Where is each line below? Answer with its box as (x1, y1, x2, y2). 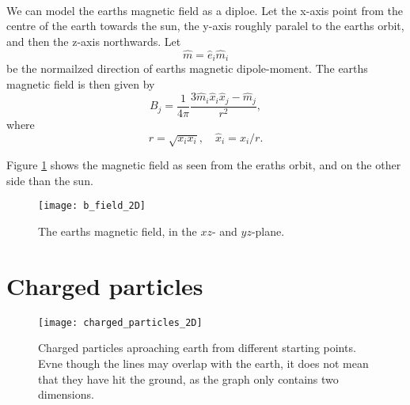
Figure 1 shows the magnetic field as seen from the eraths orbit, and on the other (6, 157, 401, 173)
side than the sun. (6, 172, 93, 188)
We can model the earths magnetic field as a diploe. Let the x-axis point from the (6, 2, 403, 18)
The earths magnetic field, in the (38, 222, 197, 239)
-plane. (251, 222, 285, 239)
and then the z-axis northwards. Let (6, 32, 181, 49)
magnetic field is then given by (6, 75, 155, 92)
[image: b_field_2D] (38, 200, 146, 212)
